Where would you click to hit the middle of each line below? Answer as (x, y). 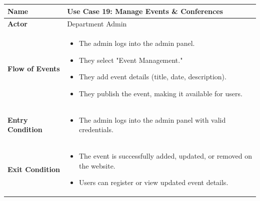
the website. (97, 165)
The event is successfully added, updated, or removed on (165, 156)
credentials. (96, 129)
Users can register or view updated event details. (153, 182)
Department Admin (97, 24)
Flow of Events (34, 68)
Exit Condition (34, 169)
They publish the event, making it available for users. (160, 93)
